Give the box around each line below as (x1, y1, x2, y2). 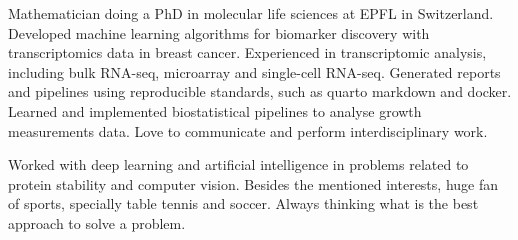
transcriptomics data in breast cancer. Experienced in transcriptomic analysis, (8, 42, 487, 63)
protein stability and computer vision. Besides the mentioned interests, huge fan (8, 173, 498, 194)
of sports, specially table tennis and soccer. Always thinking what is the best (8, 193, 479, 214)
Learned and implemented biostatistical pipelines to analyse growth (8, 100, 422, 121)
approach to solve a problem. (8, 212, 186, 233)
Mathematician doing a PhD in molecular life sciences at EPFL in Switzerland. (8, 3, 494, 23)
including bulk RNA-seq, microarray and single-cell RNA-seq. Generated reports (8, 61, 501, 82)
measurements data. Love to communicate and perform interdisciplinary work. (8, 120, 488, 141)
